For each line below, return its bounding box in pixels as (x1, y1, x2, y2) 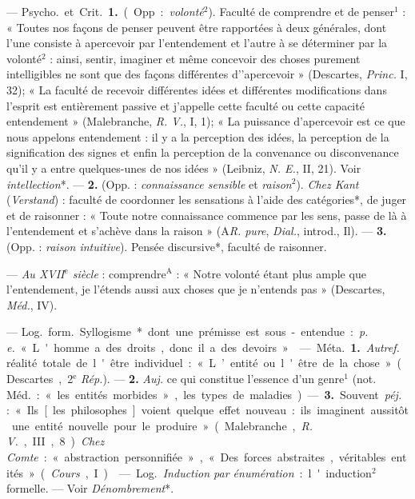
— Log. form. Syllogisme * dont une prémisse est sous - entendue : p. (6, 323, 369, 340)
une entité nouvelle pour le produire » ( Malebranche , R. (11, 417, 313, 433)
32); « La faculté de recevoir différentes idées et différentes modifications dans (6, 81, 387, 98)
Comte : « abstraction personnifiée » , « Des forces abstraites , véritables (6, 449, 386, 465)
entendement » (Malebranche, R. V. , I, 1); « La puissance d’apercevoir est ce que (6, 113, 405, 130)
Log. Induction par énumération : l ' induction (136, 464, 372, 481)
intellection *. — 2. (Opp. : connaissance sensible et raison (6, 175, 292, 192)
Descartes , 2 (6, 370, 74, 387)
